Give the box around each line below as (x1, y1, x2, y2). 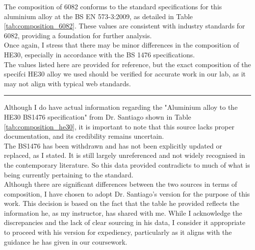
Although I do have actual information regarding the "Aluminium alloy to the (4, 102, 238, 112)
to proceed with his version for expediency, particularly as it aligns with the (4, 227, 232, 237)
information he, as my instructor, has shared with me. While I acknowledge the (4, 207, 242, 218)
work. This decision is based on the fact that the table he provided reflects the (4, 198, 239, 208)
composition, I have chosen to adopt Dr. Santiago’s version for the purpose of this (4, 188, 250, 199)
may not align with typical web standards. (4, 78, 131, 88)
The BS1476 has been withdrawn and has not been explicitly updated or (4, 140, 222, 150)
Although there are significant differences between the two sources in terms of (4, 179, 237, 189)
